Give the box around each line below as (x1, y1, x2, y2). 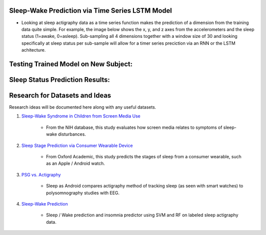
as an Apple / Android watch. (46, 160, 105, 167)
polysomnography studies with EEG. (46, 190, 120, 196)
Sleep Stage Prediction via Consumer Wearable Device (21, 143, 133, 148)
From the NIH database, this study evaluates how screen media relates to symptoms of (46, 124, 223, 130)
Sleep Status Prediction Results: (9, 75, 110, 84)
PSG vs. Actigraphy (21, 172, 61, 177)
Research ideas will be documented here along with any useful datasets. (9, 104, 156, 110)
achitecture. (21, 47, 46, 53)
